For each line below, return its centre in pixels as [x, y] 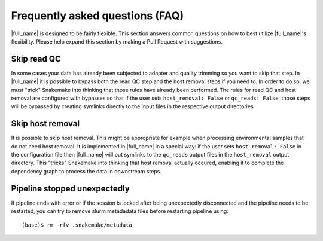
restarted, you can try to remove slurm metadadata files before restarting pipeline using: [120, 211]
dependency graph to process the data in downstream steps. [86, 171]
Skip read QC [36, 59]
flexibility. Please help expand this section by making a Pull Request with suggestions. [117, 41]
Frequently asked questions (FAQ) [97, 16]
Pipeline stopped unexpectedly [70, 188]
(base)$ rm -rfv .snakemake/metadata [77, 225]
